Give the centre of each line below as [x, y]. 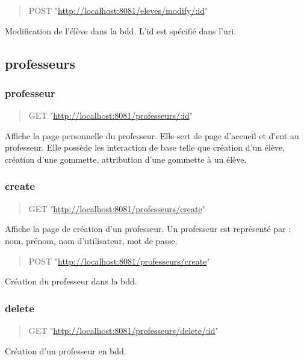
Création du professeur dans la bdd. [71, 281]
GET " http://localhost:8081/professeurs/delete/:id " [123, 330]
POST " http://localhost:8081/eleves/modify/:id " [118, 10]
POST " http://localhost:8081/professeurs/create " [119, 261]
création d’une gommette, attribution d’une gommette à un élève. [126, 159]
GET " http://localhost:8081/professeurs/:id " [110, 115]
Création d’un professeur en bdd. [66, 350]
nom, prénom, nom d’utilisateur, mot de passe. [91, 240]
